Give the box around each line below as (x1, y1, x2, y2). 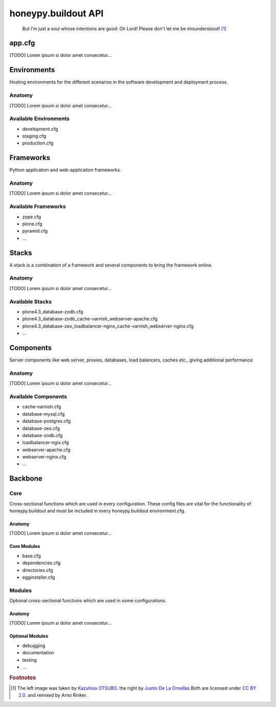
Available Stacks (9, 298, 52, 305)
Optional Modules (9, 633, 49, 639)
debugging (22, 642, 45, 649)
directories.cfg (22, 567, 53, 573)
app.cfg (9, 39, 35, 48)
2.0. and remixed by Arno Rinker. (18, 692, 87, 698)
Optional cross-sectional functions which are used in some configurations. (9, 598, 167, 604)
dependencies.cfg (22, 560, 61, 566)
